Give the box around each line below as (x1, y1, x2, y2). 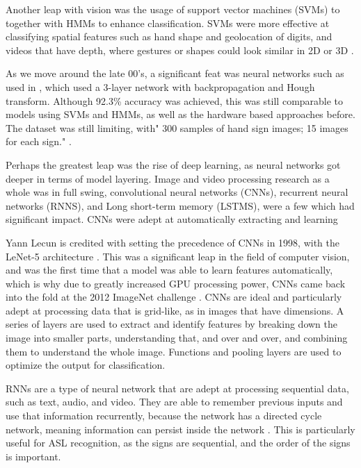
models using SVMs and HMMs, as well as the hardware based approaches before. (6, 107, 355, 122)
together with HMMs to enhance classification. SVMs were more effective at (6, 15, 330, 30)
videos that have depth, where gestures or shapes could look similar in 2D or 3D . (6, 42, 354, 57)
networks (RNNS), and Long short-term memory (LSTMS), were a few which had (6, 198, 355, 212)
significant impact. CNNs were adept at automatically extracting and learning (6, 212, 338, 226)
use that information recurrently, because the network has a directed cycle (6, 408, 322, 423)
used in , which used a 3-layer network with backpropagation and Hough (6, 79, 315, 94)
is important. (6, 449, 61, 463)
